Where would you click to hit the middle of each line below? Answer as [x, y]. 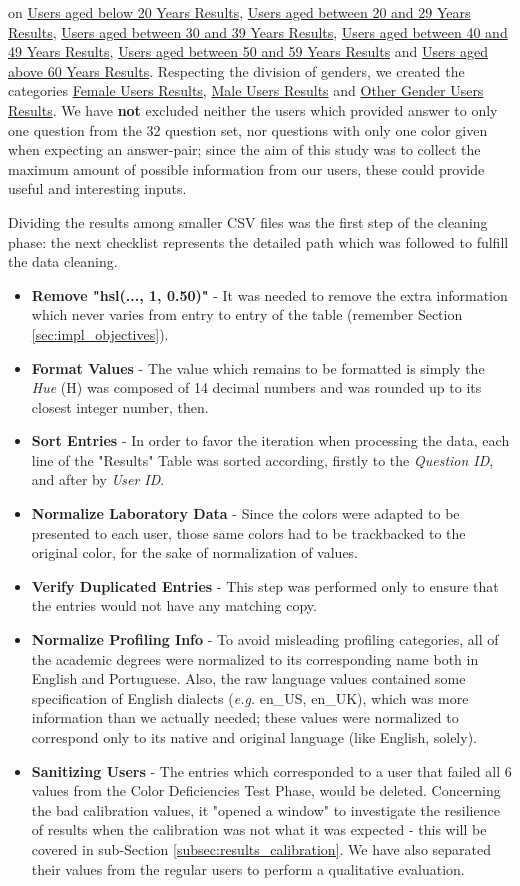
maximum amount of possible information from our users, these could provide [246, 168]
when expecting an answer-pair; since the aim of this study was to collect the [244, 149]
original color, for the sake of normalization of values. [195, 552]
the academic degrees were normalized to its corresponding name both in [255, 658]
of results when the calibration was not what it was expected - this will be [259, 829]
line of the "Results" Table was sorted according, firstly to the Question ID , [262, 459]
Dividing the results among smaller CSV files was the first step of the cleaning [248, 221]
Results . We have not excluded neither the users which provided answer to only [253, 109]
